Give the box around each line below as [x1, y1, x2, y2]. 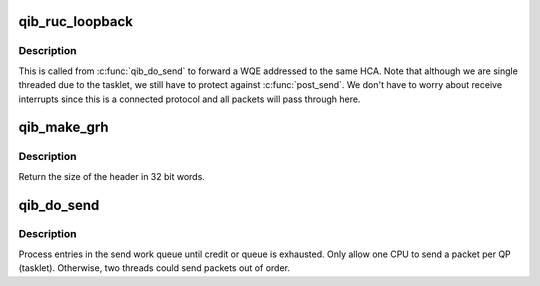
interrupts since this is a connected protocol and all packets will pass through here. [18, 93, 361, 105]
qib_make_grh [18, 119, 109, 136]
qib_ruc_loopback [18, 13, 134, 30]
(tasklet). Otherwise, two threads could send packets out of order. [18, 262, 290, 274]
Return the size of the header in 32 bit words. [18, 170, 205, 182]
